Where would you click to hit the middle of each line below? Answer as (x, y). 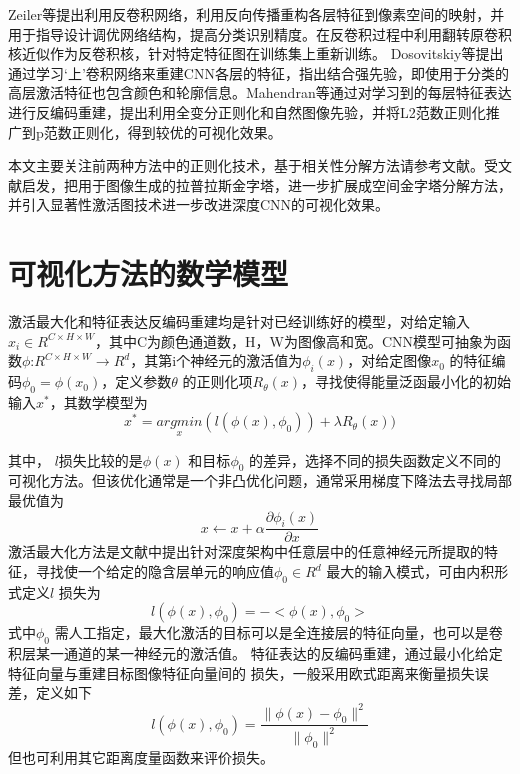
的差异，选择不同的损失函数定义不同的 (375, 459)
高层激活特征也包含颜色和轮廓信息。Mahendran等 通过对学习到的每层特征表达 (260, 92)
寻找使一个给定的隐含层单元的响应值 (154, 571)
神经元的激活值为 (246, 360)
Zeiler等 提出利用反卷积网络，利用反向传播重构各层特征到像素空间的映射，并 (256, 14)
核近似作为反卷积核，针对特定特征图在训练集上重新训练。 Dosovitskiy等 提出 (256, 53)
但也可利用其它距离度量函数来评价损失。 (141, 756)
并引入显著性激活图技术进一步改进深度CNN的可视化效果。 (199, 204)
